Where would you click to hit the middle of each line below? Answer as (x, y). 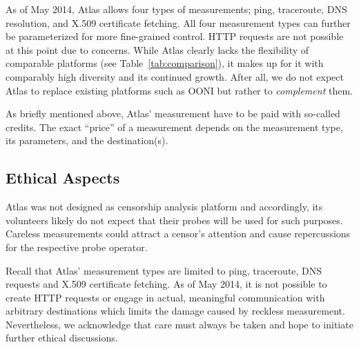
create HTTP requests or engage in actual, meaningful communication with (165, 297)
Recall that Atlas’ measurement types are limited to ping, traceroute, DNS (164, 270)
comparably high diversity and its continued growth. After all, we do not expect (175, 76)
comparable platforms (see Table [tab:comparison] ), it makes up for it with (165, 63)
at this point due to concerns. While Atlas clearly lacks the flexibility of (157, 49)
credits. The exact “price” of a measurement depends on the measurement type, (174, 127)
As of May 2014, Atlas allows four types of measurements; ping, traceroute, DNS (176, 9)
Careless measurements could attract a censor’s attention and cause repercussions (178, 234)
